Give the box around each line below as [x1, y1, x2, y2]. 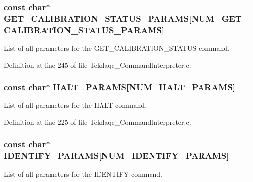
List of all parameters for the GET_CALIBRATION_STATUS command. [4, 43, 230, 53]
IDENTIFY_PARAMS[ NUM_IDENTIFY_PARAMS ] [4, 149, 229, 161]
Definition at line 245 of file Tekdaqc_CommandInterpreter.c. [4, 59, 191, 70]
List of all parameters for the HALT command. [4, 100, 147, 110]
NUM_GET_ [191, 12, 249, 24]
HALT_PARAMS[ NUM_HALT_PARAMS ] [52, 81, 235, 93]
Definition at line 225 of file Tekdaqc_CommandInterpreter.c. [4, 117, 191, 127]
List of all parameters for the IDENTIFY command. [4, 168, 162, 179]
